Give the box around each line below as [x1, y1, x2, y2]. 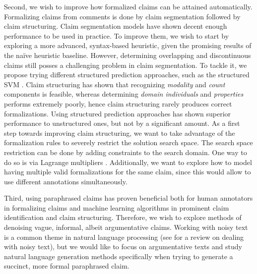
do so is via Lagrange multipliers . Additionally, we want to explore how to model [4, 157, 252, 167]
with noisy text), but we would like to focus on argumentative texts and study [4, 241, 242, 252]
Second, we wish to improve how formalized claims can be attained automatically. [4, 1, 253, 11]
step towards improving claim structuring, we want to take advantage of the [4, 127, 235, 138]
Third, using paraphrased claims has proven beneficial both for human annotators [4, 193, 253, 203]
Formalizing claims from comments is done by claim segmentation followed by [4, 11, 241, 21]
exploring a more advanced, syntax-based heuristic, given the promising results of [4, 40, 252, 51]
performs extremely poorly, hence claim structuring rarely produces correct [4, 98, 232, 109]
